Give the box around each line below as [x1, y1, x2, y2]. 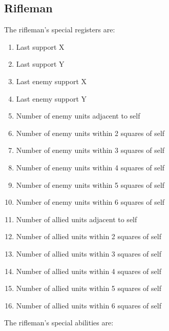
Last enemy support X [16, 75, 87, 86]
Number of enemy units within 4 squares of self [16, 162, 165, 172]
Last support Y [16, 59, 65, 69]
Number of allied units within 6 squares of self [16, 300, 161, 310]
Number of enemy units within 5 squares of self [16, 179, 165, 190]
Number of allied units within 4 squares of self [16, 265, 161, 276]
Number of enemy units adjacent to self [16, 110, 140, 121]
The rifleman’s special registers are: [4, 24, 115, 35]
